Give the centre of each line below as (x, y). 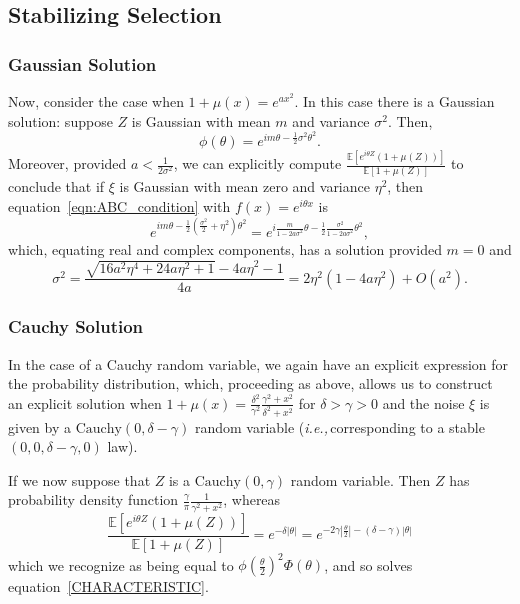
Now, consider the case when (96, 101)
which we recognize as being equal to (121, 564)
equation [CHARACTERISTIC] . (108, 586)
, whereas (252, 499)
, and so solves (368, 564)
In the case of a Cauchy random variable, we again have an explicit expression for (258, 363)
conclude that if (56, 186)
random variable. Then (360, 479)
